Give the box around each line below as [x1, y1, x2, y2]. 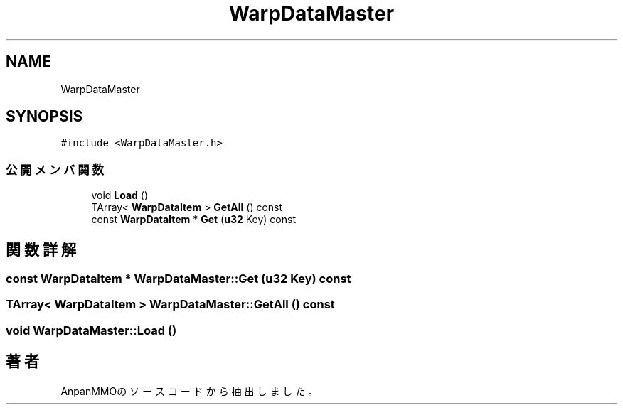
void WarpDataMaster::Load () [6, 323, 177, 338]
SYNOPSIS [6, 107, 83, 126]
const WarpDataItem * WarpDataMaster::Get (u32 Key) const [6, 271, 351, 286]
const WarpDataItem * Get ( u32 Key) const [91, 213, 296, 226]
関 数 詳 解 [6, 240, 76, 259]
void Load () [91, 189, 149, 202]
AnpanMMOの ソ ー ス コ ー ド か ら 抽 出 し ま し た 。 [60, 384, 319, 397]
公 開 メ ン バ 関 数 [6, 162, 104, 177]
